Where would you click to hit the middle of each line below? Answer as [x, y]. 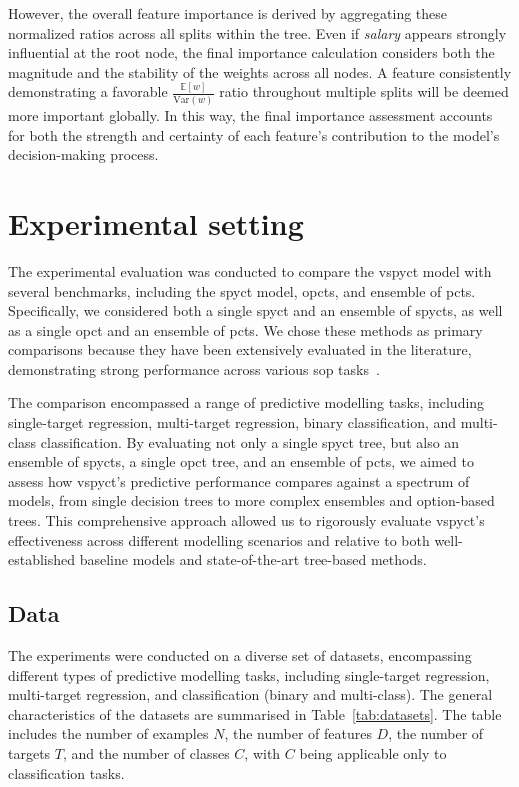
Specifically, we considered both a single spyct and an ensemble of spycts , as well [255, 310]
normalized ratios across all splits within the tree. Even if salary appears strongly [257, 32]
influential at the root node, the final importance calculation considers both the [251, 52]
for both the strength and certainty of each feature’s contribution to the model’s [254, 134]
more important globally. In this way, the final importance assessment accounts [250, 115]
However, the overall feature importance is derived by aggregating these [228, 13]
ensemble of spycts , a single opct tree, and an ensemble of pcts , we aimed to [241, 461]
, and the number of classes [146, 752]
